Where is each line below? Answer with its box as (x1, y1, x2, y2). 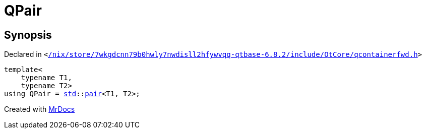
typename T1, (21, 74, 72, 82)
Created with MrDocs (4, 105, 75, 114)
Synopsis (4, 28, 52, 41)
